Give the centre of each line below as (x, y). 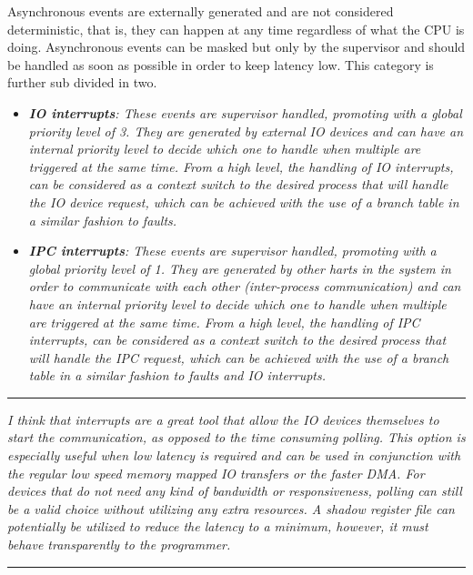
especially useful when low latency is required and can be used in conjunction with (234, 455)
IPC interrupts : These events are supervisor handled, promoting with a (232, 251)
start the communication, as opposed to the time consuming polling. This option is (236, 437)
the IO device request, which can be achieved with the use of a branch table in (244, 202)
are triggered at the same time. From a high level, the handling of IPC (224, 322)
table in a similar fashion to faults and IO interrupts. (177, 375)
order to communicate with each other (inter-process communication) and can (245, 286)
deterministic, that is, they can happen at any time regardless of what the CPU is (236, 29)
